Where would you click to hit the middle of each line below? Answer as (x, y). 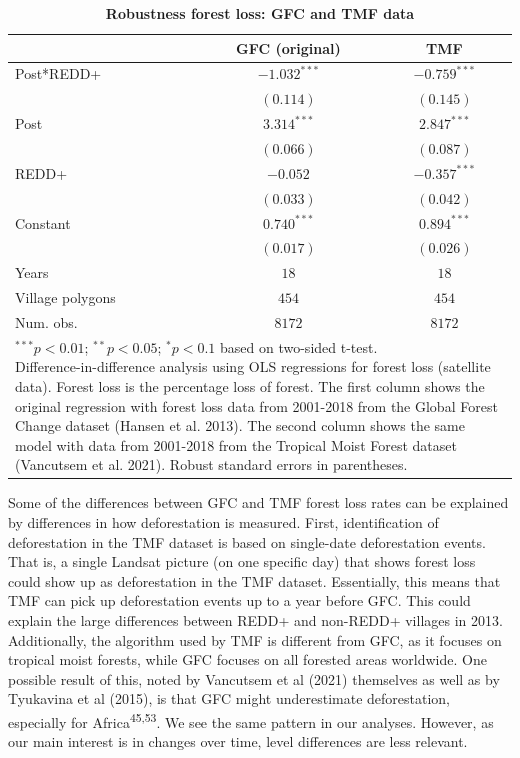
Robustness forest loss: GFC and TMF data (260, 13)
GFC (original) (288, 47)
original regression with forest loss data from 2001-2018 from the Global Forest (256, 405)
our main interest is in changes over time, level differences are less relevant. (238, 741)
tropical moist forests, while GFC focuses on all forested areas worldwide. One (247, 659)
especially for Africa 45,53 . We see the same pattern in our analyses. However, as (251, 720)
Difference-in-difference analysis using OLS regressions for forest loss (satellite (253, 366)
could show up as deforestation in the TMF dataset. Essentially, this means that (254, 580)
